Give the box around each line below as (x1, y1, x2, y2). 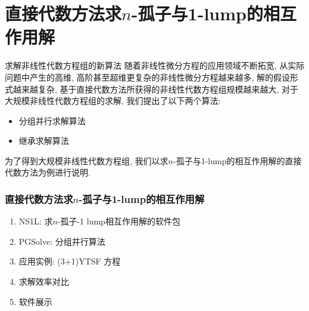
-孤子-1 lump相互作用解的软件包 (57, 215, 180, 227)
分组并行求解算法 (18, 114, 86, 127)
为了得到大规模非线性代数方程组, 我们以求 (5, 154, 168, 167)
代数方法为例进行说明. (5, 166, 90, 178)
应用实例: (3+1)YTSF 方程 (18, 255, 121, 267)
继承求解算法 (18, 134, 69, 147)
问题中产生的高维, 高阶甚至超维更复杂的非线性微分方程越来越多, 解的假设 (5, 70, 291, 83)
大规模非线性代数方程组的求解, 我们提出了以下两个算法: (5, 94, 221, 107)
